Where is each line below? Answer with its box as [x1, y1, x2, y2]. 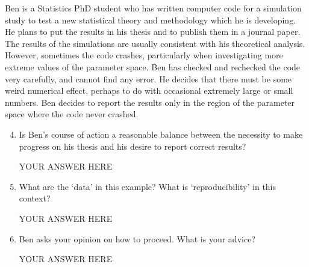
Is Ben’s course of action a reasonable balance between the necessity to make [19, 127, 303, 140]
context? [19, 192, 51, 204]
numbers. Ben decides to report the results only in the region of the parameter [5, 96, 295, 108]
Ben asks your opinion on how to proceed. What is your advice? [19, 232, 255, 245]
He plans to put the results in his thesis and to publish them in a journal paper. [5, 25, 301, 38]
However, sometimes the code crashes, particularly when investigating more [5, 49, 283, 61]
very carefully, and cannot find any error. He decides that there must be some [5, 72, 292, 85]
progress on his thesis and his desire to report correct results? [19, 140, 246, 152]
